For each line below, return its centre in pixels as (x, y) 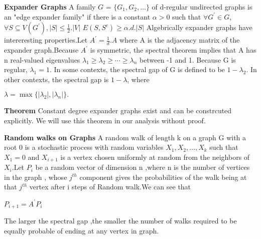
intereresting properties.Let (46, 40)
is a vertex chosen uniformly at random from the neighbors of (155, 157)
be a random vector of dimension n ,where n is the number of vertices (143, 167)
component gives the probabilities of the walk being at (163, 177)
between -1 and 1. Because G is (188, 59)
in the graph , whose (36, 177)
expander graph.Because (41, 50)
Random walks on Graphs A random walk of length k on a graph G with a (125, 137)
